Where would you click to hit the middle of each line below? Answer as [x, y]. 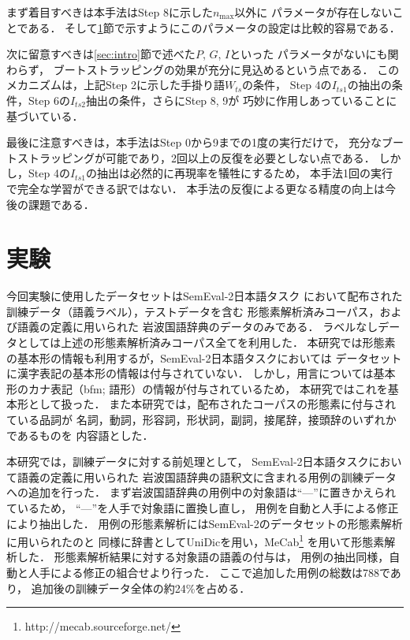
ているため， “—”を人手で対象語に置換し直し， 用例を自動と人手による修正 [203, 507]
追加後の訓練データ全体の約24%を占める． [141, 588]
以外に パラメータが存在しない [313, 12]
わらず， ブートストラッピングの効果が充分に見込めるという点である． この [203, 69]
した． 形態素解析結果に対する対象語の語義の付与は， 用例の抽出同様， [203, 557]
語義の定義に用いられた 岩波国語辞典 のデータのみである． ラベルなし [198, 327]
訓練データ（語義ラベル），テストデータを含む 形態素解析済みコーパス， [193, 311]
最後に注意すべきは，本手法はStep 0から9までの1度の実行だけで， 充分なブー [205, 142]
